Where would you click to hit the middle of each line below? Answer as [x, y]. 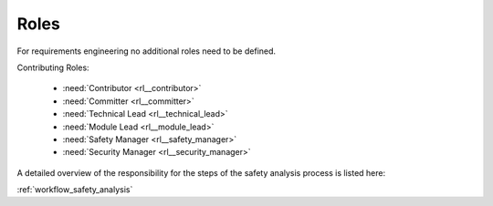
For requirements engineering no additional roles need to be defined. [147, 51]
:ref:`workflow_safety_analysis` [75, 190]
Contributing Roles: [53, 67]
